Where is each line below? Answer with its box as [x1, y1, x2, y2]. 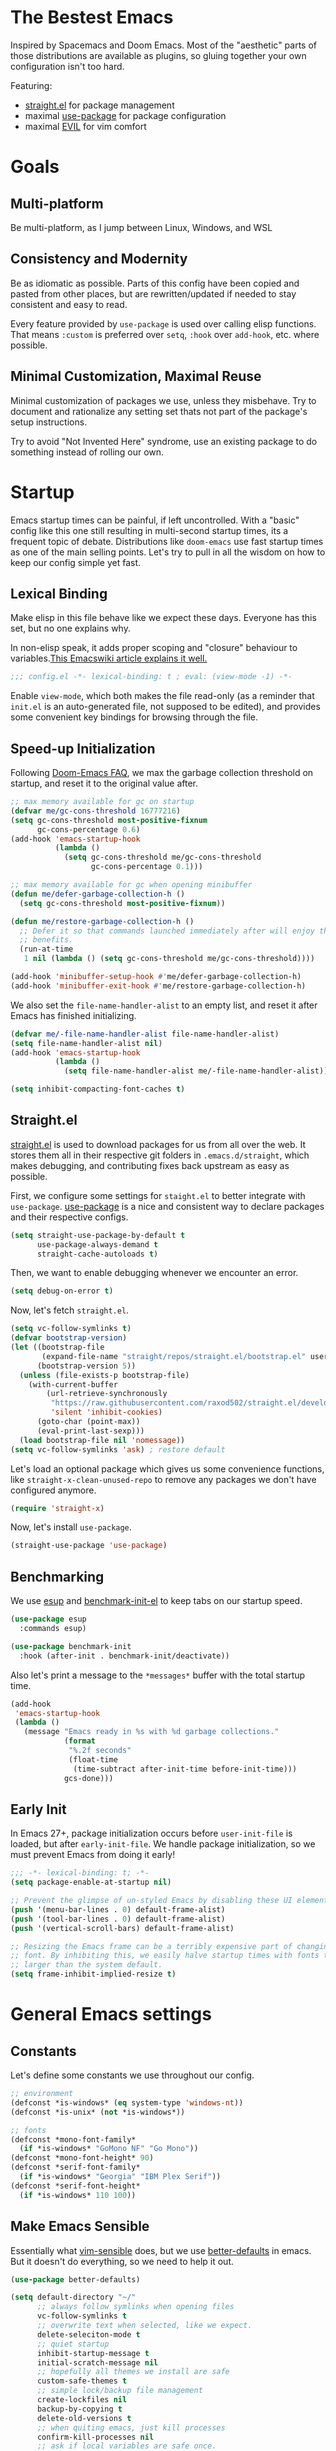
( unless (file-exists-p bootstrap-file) [19, 1370, 190, 1380]
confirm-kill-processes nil [36, 2432, 155, 2442]
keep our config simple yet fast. [10, 556, 142, 568]
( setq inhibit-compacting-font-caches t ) [10, 1084, 186, 1095]
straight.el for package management [24, 99, 175, 111]
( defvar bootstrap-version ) [10, 1333, 128, 1343]
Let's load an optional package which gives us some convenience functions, [10, 1462, 325, 1475]
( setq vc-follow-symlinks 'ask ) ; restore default [10, 1444, 226, 1455]
